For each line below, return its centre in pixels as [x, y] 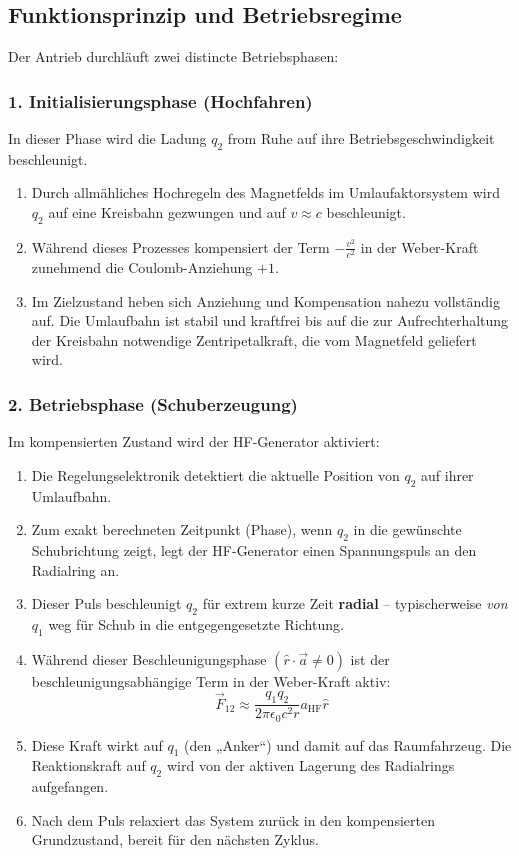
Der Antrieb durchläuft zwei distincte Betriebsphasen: [173, 56]
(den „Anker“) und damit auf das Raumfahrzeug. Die [348, 744]
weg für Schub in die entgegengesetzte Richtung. [196, 623]
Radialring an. [75, 569]
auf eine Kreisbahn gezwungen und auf [167, 212]
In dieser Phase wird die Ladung [107, 138]
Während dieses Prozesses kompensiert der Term [180, 246]
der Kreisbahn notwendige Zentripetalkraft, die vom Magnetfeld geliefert [254, 339]
